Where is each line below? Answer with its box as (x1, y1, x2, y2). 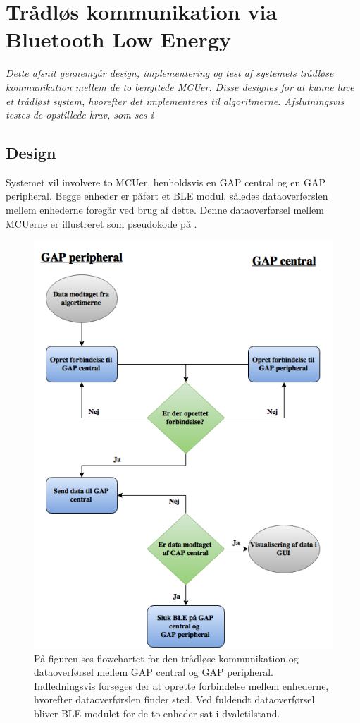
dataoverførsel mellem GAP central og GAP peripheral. (34, 664, 273, 679)
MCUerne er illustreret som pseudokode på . (6, 216, 197, 231)
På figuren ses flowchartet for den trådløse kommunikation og (34, 650, 299, 665)
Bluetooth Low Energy (6, 25, 231, 54)
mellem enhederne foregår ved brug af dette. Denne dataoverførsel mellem (6, 202, 324, 217)
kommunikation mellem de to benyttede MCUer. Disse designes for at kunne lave (6, 79, 354, 94)
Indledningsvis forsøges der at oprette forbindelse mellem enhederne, (34, 678, 329, 693)
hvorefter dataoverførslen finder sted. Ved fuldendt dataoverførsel (34, 692, 315, 707)
